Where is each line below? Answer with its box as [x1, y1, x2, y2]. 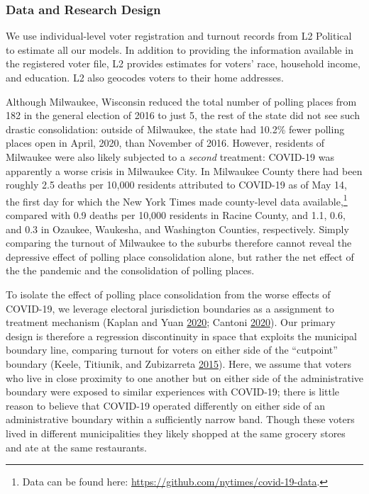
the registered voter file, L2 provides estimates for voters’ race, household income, [6, 56, 360, 71]
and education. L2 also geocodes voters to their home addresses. [6, 70, 284, 84]
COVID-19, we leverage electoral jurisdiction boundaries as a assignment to [6, 301, 334, 315]
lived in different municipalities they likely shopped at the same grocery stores [6, 425, 346, 440]
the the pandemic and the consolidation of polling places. [6, 263, 255, 278]
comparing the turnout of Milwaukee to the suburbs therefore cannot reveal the [6, 235, 352, 250]
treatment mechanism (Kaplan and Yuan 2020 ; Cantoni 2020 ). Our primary [6, 315, 336, 330]
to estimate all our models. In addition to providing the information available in [6, 42, 353, 57]
